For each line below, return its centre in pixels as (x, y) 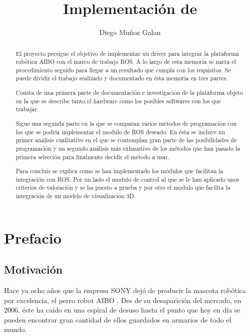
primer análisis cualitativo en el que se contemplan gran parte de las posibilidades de (126, 140)
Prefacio (33, 237)
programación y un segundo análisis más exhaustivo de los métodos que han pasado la (128, 148)
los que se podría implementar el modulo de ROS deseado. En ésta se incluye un (120, 132)
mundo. (15, 329)
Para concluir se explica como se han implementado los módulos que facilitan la (119, 171)
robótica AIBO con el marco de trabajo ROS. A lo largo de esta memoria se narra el (126, 62)
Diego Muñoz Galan (130, 32)
